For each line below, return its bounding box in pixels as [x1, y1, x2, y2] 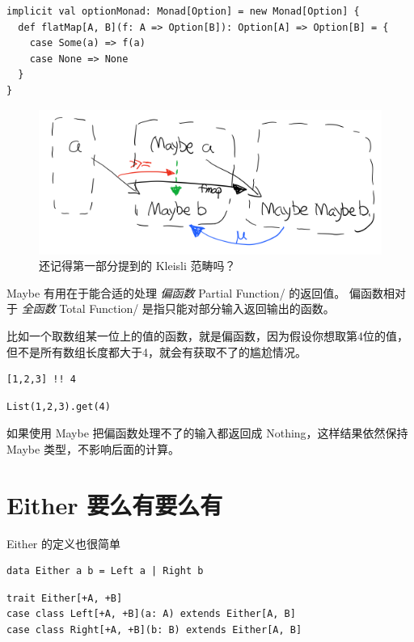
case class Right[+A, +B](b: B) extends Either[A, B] [6, 624, 302, 636]
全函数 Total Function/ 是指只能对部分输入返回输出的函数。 [21, 300, 335, 317]
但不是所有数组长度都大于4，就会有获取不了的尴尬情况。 [6, 343, 306, 360]
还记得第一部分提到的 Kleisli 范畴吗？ [39, 257, 236, 274]
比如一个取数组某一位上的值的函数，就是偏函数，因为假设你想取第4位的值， [6, 327, 408, 344]
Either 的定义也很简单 [6, 534, 121, 551]
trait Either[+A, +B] [6, 592, 123, 604]
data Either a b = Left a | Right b [6, 565, 204, 577]
